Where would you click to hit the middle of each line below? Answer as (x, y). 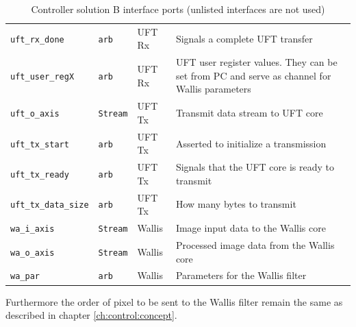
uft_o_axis (35, 114)
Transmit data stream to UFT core (249, 113)
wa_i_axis (33, 229)
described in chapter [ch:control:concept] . (91, 315)
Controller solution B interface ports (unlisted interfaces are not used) (178, 9)
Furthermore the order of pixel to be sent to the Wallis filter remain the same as (174, 301)
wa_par (25, 277)
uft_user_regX (42, 76)
